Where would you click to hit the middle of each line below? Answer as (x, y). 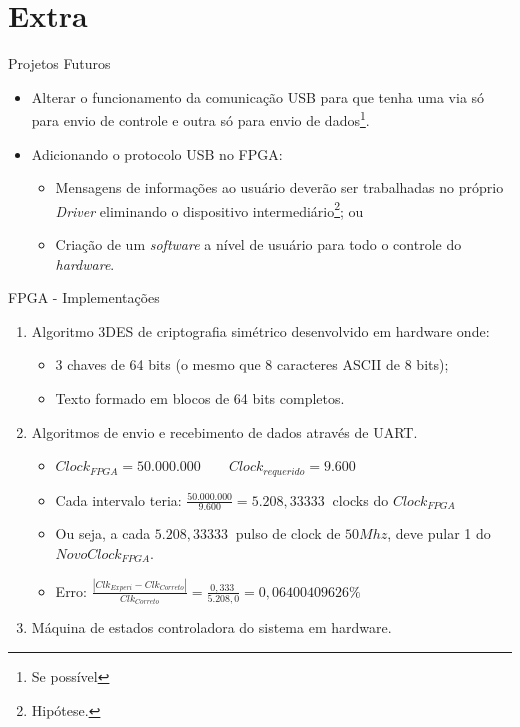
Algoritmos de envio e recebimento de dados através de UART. (224, 431)
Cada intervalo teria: (118, 499)
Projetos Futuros (59, 63)
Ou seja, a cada (103, 533)
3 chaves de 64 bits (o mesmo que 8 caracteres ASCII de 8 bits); (252, 364)
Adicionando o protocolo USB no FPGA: (157, 153)
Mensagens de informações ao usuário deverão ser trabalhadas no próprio (279, 187)
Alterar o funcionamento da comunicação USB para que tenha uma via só (258, 96)
